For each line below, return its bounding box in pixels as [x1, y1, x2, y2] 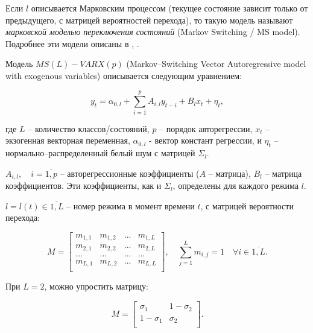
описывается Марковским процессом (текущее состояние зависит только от [31, 2, 308, 14]
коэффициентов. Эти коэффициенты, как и [5, 179, 162, 192]
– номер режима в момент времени [66, 199, 195, 212]
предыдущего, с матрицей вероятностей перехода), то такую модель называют [5, 13, 293, 26]
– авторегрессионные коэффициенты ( [60, 166, 200, 179]
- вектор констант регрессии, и [149, 134, 262, 147]
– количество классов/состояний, [28, 122, 150, 135]
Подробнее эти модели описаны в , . [5, 37, 139, 49]
